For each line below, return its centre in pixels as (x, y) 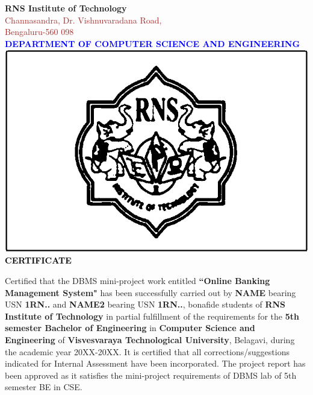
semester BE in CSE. (44, 387)
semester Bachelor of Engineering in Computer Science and (130, 328)
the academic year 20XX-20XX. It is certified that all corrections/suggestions (147, 351)
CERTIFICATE (38, 260)
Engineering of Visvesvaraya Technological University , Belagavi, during (150, 340)
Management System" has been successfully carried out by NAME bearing (150, 292)
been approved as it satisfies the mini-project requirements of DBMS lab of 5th (151, 375)
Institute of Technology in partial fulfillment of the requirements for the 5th (152, 316)
